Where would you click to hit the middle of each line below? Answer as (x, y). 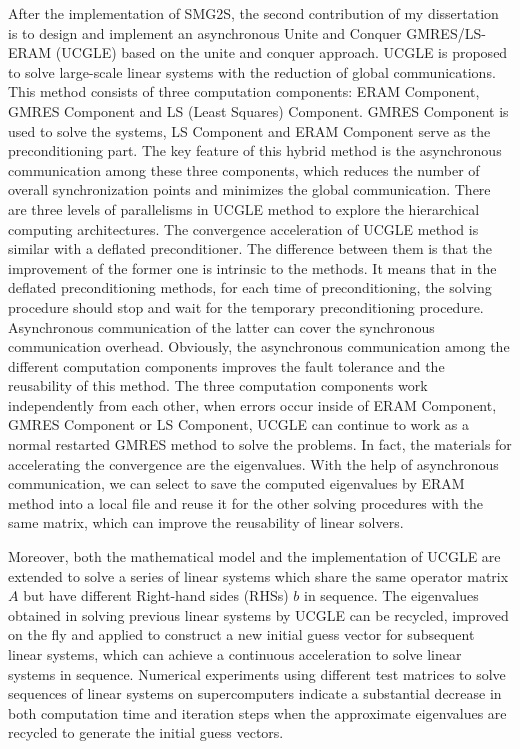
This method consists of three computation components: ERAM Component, (244, 91)
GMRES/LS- (446, 32)
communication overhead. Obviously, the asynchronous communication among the (259, 346)
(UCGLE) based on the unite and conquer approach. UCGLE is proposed (281, 52)
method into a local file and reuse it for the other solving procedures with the (245, 502)
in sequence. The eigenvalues (391, 595)
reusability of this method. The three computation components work (218, 385)
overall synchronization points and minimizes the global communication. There (249, 189)
